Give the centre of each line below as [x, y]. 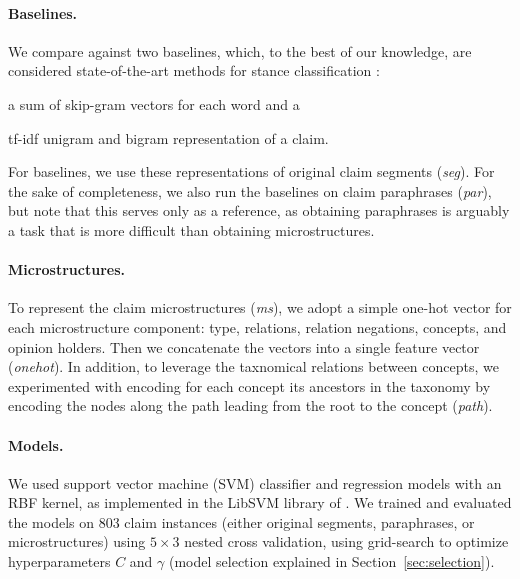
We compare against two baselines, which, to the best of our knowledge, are [240, 50]
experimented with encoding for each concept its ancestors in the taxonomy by [249, 385]
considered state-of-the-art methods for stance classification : [194, 70]
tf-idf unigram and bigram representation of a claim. [168, 137]
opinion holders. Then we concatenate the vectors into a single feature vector [244, 346]
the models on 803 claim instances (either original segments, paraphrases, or [241, 521]
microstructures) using [77, 541]
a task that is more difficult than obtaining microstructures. [191, 229]
